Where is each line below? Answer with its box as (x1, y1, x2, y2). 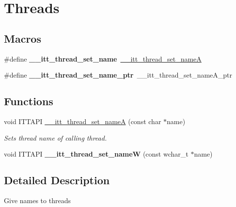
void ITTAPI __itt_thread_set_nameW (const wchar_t (4, 149, 189, 159)
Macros (4, 31, 41, 46)
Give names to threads (4, 195, 71, 205)
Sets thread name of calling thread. (4, 132, 107, 143)
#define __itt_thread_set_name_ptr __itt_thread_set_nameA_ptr (4, 70, 233, 80)
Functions (4, 94, 53, 109)
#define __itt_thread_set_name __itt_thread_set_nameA (4, 53, 202, 64)
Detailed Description (4, 173, 110, 188)
